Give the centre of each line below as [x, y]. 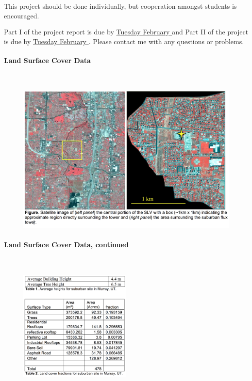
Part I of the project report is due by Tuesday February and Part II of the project [126, 32]
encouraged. [22, 15]
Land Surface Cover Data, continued [66, 245]
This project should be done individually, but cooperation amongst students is [120, 6]
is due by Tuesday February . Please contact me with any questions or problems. [124, 41]
